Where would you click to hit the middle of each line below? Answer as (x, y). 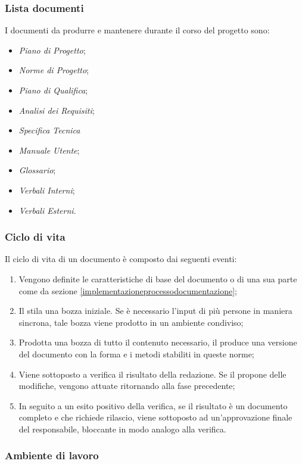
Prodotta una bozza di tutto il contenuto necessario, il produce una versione (158, 342)
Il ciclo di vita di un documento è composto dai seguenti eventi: (121, 259)
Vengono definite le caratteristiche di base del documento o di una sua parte (158, 278)
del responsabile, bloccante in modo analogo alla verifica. (122, 429)
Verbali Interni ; (47, 190)
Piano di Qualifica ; (53, 90)
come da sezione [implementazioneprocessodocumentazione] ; (128, 290)
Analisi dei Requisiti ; (57, 110)
